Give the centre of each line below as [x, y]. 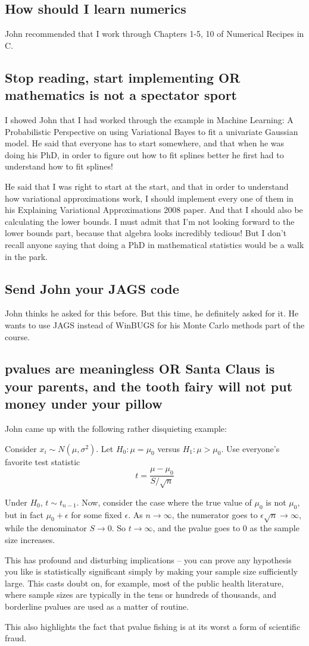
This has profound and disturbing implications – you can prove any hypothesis [148, 559]
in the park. [26, 256]
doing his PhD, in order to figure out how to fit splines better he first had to [144, 154]
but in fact [24, 514]
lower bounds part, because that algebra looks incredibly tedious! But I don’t [146, 233]
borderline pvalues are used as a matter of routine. [97, 606]
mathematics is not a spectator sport [121, 95]
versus [168, 448]
